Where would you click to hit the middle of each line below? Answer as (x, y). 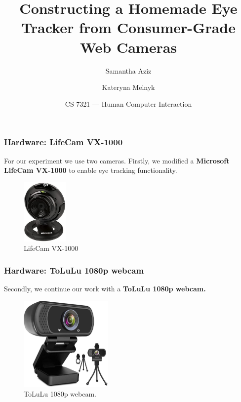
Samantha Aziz (128, 70)
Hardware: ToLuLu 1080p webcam (74, 270)
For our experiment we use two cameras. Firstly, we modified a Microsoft (117, 160)
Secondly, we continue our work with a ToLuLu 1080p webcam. (105, 288)
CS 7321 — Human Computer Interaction (128, 103)
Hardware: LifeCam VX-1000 (63, 142)
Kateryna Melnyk (128, 87)
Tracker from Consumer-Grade (128, 27)
